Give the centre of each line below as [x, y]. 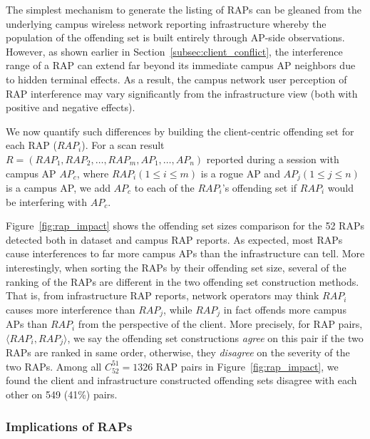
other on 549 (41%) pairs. [62, 394]
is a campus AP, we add [58, 187]
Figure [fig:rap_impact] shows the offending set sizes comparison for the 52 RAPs [185, 226]
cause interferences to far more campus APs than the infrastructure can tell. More [185, 253]
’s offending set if [259, 187]
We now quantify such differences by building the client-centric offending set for [180, 131]
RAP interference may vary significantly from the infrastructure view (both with [182, 93]
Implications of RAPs [69, 426]
